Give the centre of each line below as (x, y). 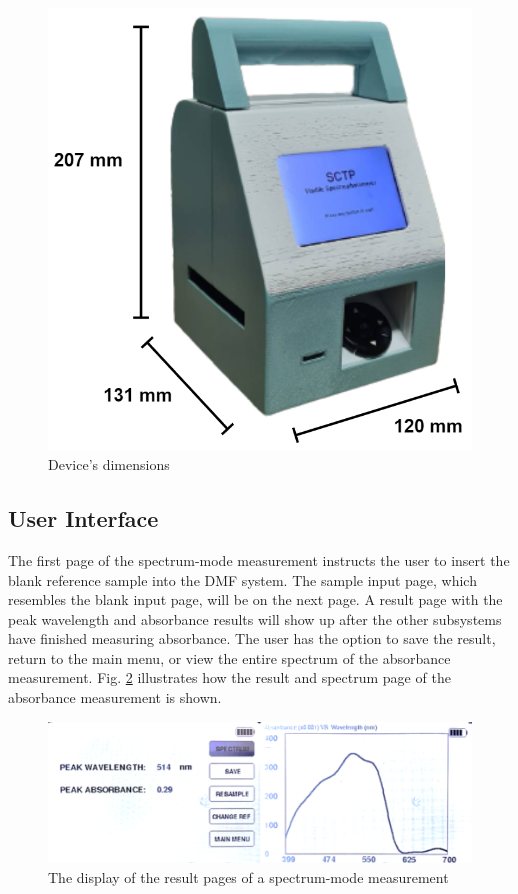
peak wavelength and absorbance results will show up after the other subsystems (255, 618)
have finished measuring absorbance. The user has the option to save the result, (252, 638)
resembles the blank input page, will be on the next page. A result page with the (255, 599)
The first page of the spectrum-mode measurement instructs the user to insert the (259, 559)
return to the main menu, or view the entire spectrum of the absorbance (229, 657)
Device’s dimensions (109, 464)
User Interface (83, 518)
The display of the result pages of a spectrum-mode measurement (248, 876)
